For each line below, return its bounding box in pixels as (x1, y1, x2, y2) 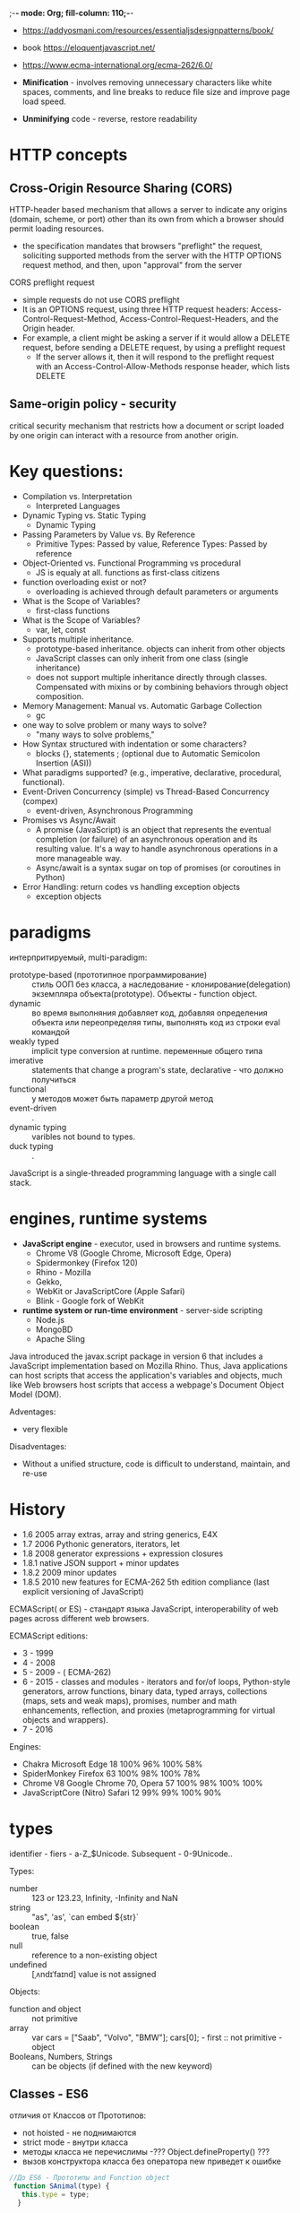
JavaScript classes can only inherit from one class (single (35, 653, 249, 663)
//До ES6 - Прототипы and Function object (9, 2174, 170, 2183)
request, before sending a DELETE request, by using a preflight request (21, 342, 286, 352)
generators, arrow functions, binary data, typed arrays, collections (21, 1685, 268, 1697)
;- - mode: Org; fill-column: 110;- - (9, 8, 134, 18)
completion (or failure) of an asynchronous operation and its (35, 834, 258, 844)
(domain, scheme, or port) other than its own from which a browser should (9, 214, 285, 224)
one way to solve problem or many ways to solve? (21, 719, 208, 730)
